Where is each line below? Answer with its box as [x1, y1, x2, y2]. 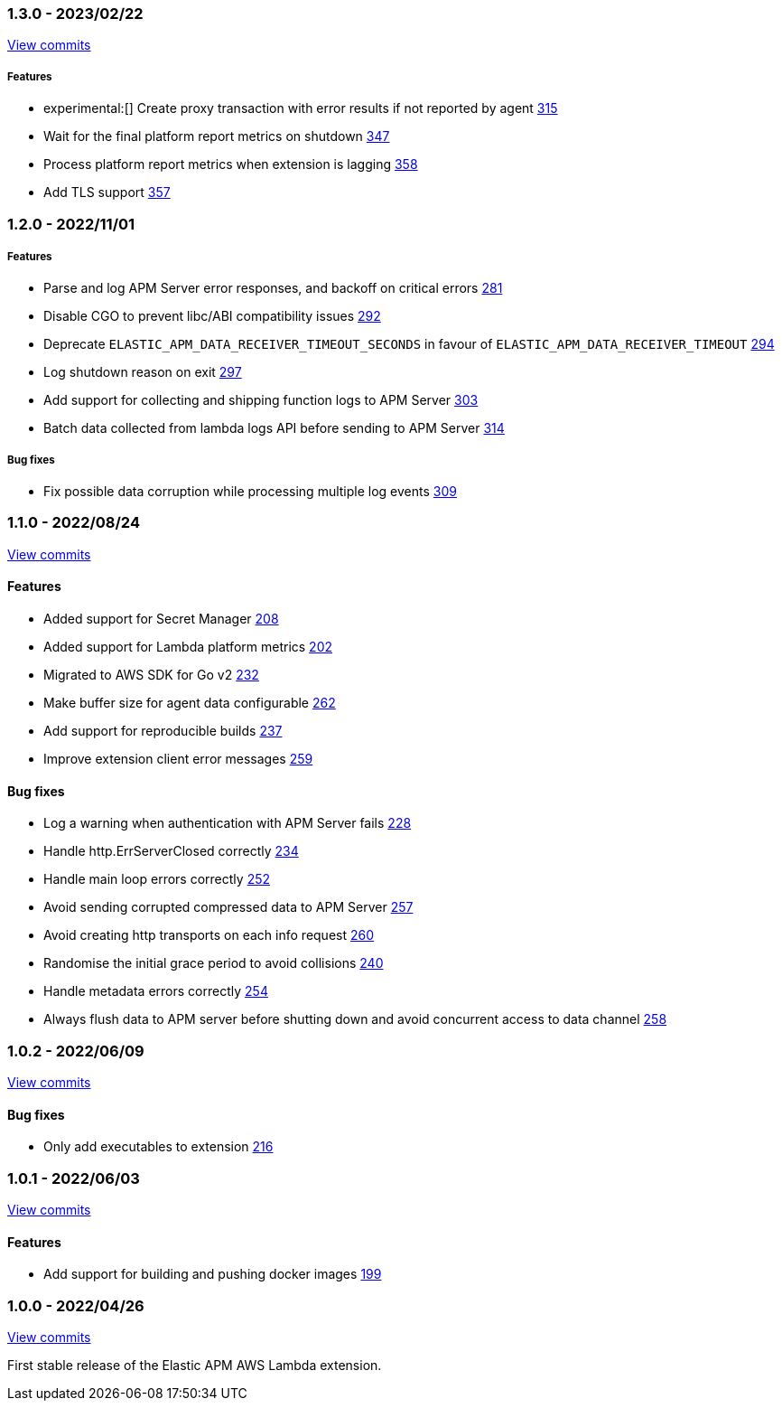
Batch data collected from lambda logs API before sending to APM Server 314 [43, 420, 505, 436]
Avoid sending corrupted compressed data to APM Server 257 [43, 899, 414, 915]
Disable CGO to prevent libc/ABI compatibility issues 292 [43, 308, 381, 324]
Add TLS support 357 [43, 184, 171, 201]
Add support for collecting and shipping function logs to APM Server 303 [43, 392, 479, 408]
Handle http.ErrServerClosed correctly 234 [43, 843, 299, 859]
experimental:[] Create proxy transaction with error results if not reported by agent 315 [43, 100, 558, 117]
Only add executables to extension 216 [43, 1139, 274, 1155]
